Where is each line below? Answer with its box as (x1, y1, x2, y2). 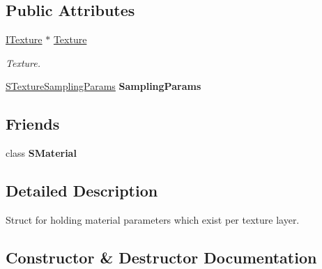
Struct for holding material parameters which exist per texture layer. (6, 212, 300, 226)
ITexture (6, 32, 43, 47)
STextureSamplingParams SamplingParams (6, 79, 201, 93)
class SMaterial (6, 146, 77, 160)
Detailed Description (6, 180, 158, 201)
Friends (6, 113, 60, 134)
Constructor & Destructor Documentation (6, 246, 317, 268)
